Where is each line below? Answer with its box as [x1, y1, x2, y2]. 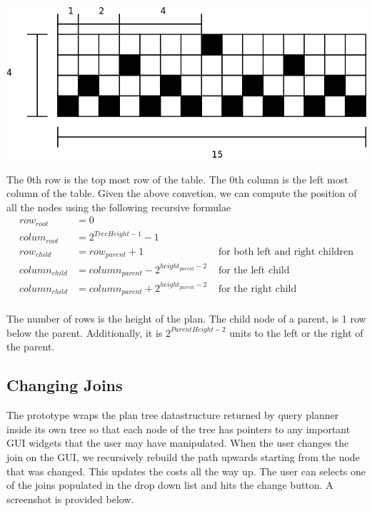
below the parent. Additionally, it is [6, 325, 163, 340]
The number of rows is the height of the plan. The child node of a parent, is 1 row [6, 311, 366, 326]
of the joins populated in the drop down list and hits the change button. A [6, 477, 333, 492]
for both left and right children [218, 246, 354, 257]
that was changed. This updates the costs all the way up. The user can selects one [6, 463, 366, 478]
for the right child [218, 283, 297, 294]
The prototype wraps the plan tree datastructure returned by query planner [6, 408, 339, 423]
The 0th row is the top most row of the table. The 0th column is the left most [6, 171, 348, 186]
